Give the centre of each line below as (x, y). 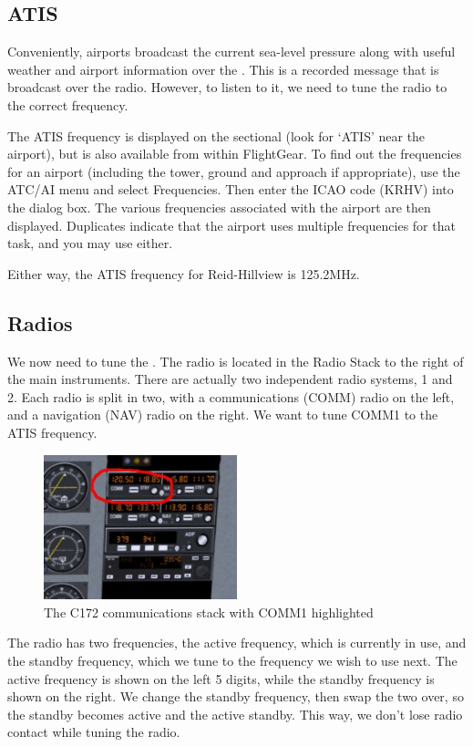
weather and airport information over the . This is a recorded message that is (223, 69)
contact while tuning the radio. (94, 732)
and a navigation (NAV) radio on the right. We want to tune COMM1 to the (223, 415)
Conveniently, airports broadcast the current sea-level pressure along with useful (231, 52)
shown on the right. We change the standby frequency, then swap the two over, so (236, 696)
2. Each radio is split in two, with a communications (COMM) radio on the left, (231, 396)
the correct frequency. (68, 104)
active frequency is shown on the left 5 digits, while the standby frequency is (221, 678)
